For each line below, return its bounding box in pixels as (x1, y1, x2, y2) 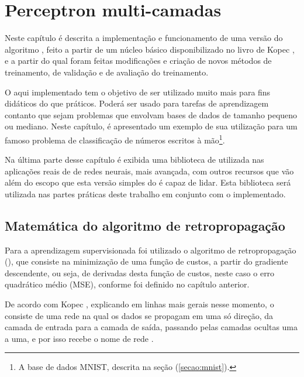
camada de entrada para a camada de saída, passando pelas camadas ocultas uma (5, 321, 298, 333)
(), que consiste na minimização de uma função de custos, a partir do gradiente (5, 255, 288, 268)
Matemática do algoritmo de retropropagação (5, 216, 285, 234)
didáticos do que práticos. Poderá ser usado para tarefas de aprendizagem (5, 97, 269, 109)
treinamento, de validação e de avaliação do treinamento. (5, 66, 209, 78)
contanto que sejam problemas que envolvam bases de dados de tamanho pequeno (5, 108, 298, 121)
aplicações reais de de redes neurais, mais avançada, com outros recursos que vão (5, 164, 294, 177)
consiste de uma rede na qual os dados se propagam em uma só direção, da (5, 309, 274, 321)
